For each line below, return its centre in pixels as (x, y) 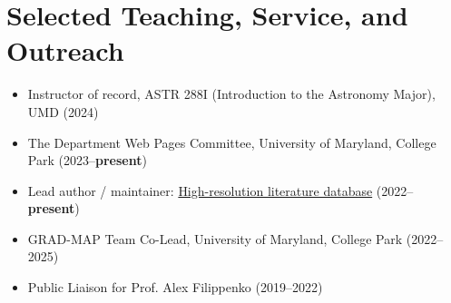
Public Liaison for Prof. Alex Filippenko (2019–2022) (175, 287)
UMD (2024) (63, 111)
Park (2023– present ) (87, 160)
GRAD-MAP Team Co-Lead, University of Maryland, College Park (215, 238)
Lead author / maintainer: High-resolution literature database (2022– (221, 190)
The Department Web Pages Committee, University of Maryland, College (232, 142)
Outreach (65, 50)
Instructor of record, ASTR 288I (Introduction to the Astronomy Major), (231, 94)
